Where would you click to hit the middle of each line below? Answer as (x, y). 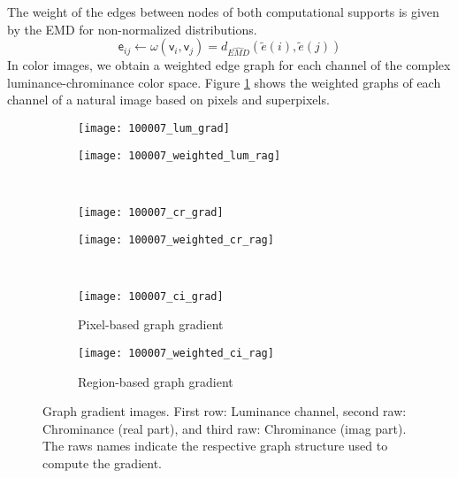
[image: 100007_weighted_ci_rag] (176, 354)
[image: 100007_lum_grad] (154, 128)
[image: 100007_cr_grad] (151, 212)
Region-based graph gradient (156, 381)
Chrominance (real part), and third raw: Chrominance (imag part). (225, 428)
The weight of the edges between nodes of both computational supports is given (223, 12)
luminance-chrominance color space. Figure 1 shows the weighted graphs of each (224, 82)
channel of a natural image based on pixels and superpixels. (168, 100)
